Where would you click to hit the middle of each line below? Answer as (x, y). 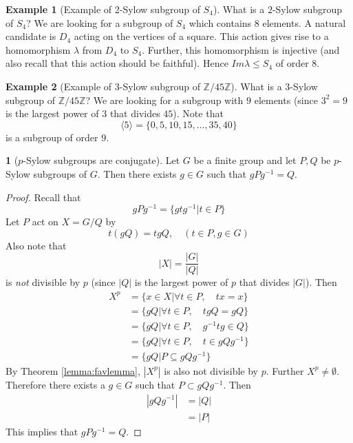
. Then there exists (137, 173)
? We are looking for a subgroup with (164, 100)
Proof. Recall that (43, 197)
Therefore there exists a (55, 384)
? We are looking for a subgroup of (100, 22)
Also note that (36, 245)
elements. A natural (304, 22)
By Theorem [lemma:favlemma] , (73, 370)
